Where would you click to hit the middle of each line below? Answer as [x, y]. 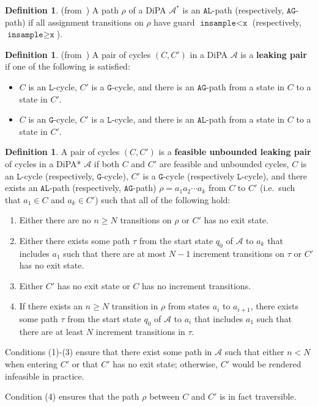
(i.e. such [278, 188]
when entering [31, 363]
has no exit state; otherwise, [165, 363]
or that [85, 363]
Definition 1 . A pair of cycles [62, 152]
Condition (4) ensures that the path [72, 396]
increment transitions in [140, 331]
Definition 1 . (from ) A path [62, 10]
